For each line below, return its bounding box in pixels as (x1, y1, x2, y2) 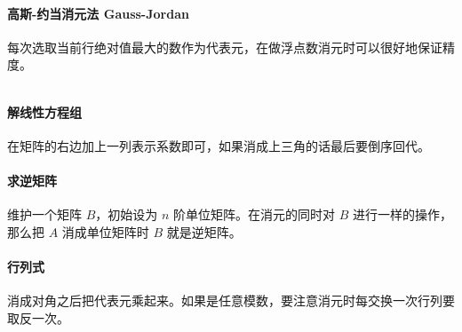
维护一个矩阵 (7, 205, 82, 224)
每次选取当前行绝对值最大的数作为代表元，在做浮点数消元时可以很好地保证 (7, 37, 442, 56)
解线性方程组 (7, 102, 82, 121)
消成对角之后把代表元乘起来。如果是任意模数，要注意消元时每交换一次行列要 (7, 291, 455, 310)
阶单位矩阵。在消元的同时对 (173, 205, 336, 224)
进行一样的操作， (353, 205, 453, 224)
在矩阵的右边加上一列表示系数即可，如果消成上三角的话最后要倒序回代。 (7, 136, 430, 154)
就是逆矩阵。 (166, 222, 242, 241)
